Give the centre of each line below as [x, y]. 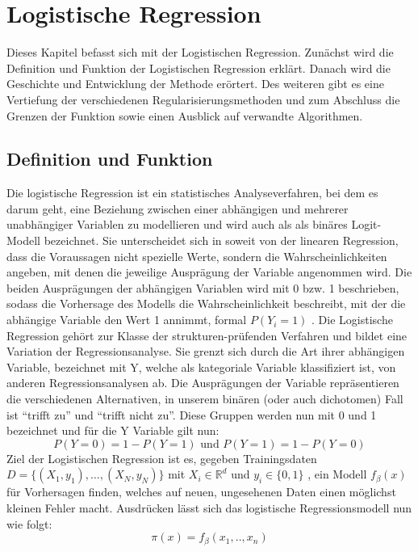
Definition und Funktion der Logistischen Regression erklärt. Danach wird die [199, 67]
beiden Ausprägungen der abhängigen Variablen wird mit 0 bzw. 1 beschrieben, [203, 287]
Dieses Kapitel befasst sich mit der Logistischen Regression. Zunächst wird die [200, 52]
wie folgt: [29, 523]
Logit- [366, 224]
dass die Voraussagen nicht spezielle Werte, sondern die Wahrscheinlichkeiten [197, 256]
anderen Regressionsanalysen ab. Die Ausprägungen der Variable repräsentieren [203, 383]
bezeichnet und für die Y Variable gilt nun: [113, 430]
